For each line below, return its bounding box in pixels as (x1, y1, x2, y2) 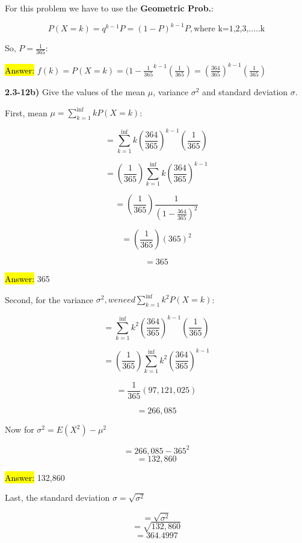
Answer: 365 (5, 272, 50, 285)
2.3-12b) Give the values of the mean (5, 85, 146, 98)
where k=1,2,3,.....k (193, 25, 265, 34)
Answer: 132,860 (5, 471, 65, 483)
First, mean (5, 106, 48, 118)
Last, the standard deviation (5, 491, 110, 504)
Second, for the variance (5, 293, 94, 306)
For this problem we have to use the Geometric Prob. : (5, 2, 214, 14)
